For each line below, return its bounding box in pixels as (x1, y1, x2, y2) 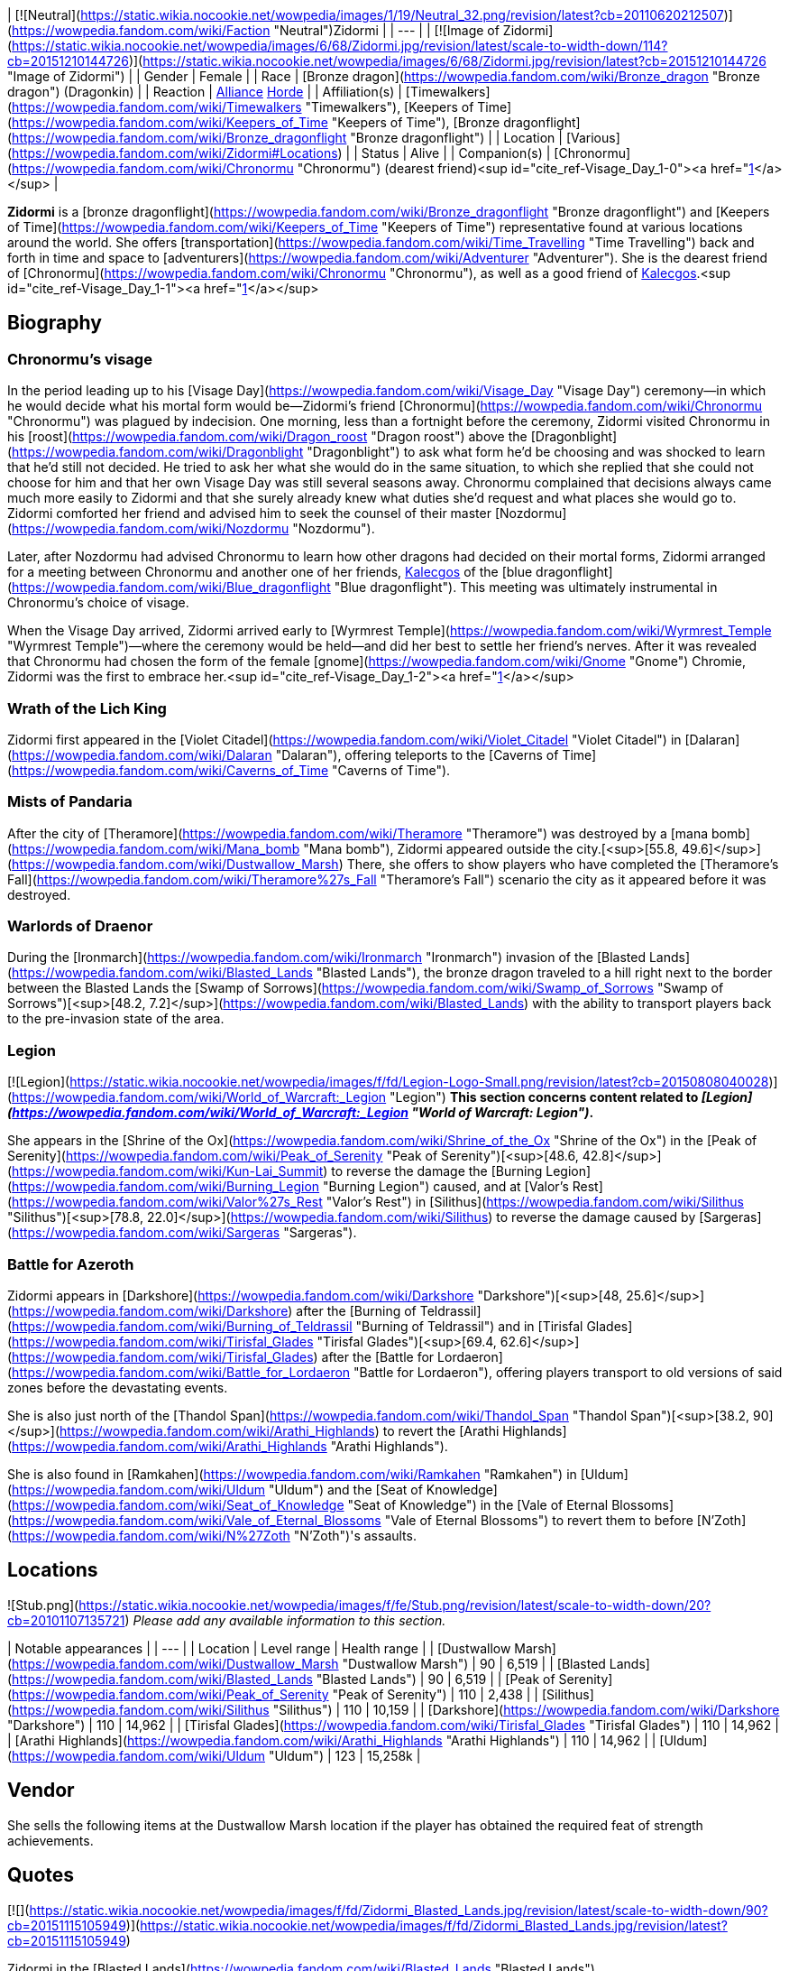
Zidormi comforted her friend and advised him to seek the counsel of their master (7, 505, 491, 522)
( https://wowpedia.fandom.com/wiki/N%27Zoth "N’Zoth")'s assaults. (7, 1527, 417, 1543)
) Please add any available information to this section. (124, 1612, 446, 1628)
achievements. (7, 1832, 94, 1848)
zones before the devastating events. (7, 1379, 228, 1395)
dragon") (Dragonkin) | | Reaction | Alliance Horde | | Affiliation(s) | (7, 84, 402, 99)
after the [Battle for (321, 1348, 435, 1365)
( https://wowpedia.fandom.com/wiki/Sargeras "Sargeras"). (7, 1225, 357, 1241)
